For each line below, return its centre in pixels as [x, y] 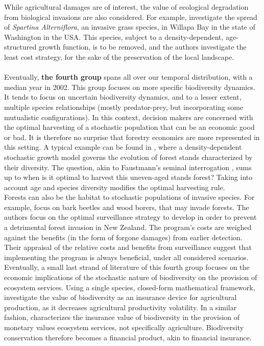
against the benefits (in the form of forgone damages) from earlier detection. [123, 237]
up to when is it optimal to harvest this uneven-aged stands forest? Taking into [128, 177]
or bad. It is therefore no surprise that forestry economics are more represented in [132, 137]
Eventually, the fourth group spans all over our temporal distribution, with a [128, 77]
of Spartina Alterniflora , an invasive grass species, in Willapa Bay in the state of [130, 27]
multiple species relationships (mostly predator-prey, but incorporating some [124, 107]
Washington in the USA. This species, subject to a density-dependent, [114, 37]
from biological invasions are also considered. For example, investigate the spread [131, 17]
